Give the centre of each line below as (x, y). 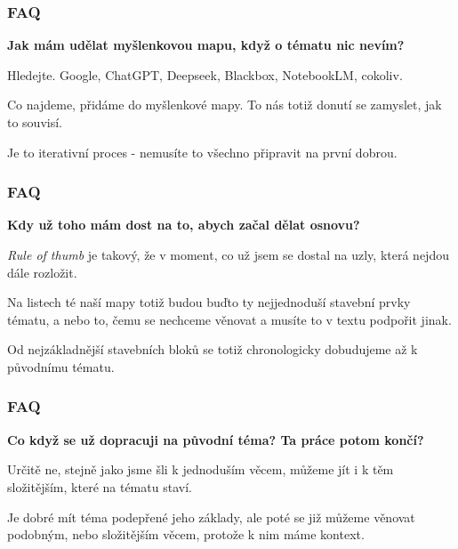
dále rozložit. (42, 272)
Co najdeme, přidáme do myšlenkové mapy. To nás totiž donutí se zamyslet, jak (225, 105)
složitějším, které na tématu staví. (100, 486)
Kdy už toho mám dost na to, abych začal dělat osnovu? (184, 225)
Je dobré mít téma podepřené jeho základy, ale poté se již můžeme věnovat (211, 517)
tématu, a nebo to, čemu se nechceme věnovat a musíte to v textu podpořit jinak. (229, 319)
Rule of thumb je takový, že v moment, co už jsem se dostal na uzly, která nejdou (228, 254)
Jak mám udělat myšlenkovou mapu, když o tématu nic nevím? (206, 45)
